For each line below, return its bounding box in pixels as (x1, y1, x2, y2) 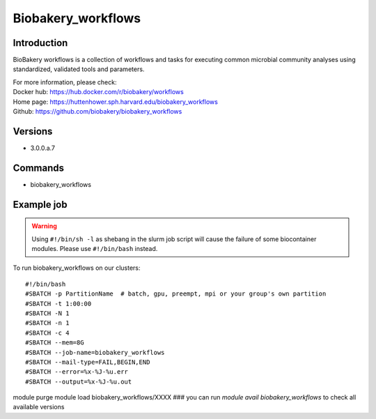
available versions (13, 403, 65, 411)
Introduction (13, 37, 68, 49)
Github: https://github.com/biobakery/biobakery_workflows (13, 107, 182, 116)
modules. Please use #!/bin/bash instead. (31, 245, 158, 253)
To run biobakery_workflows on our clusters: (13, 264, 141, 272)
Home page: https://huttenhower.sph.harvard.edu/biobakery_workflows (13, 98, 219, 106)
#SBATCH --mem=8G (25, 339, 84, 346)
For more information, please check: (13, 77, 117, 86)
